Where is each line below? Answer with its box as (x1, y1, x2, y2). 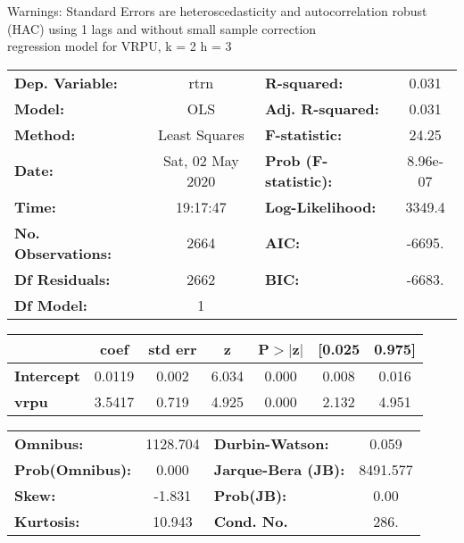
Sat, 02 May (162, 149, 239, 171)
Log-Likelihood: (264, 196, 377, 217)
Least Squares (157, 123, 244, 145)
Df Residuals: (14, 268, 111, 289)
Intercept (14, 364, 80, 386)
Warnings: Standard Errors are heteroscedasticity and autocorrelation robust (7, 2, 427, 20)
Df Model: (14, 294, 87, 315)
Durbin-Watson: (213, 432, 329, 454)
